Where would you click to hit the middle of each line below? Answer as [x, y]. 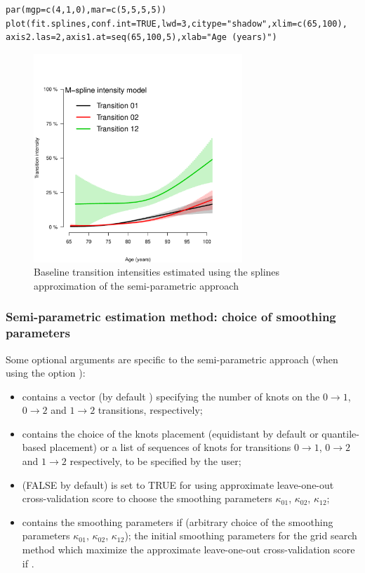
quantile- [340, 433]
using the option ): [46, 373]
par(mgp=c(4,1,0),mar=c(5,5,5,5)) [86, 10]
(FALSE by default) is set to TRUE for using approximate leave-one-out [178, 484]
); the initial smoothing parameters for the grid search [241, 535]
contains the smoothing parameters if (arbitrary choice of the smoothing [178, 521]
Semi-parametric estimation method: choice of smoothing [171, 317]
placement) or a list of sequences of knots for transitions [170, 447]
